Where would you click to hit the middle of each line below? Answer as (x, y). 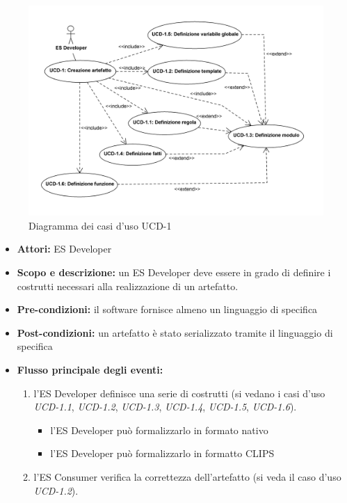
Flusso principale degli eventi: (90, 370)
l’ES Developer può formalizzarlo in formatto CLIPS (162, 453)
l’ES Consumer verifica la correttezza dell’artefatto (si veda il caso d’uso (187, 476)
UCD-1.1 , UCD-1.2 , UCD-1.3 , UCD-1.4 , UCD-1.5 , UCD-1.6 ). (165, 407)
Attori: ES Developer (64, 249)
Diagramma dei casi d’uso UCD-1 (100, 225)
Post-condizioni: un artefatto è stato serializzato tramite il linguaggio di (175, 332)
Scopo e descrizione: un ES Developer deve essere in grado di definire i (174, 272)
